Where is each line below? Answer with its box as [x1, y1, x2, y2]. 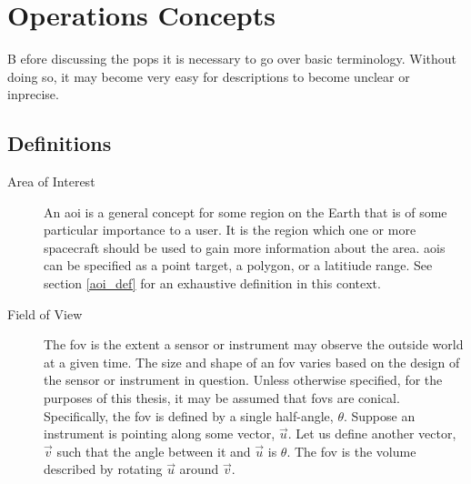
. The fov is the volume [286, 441, 416, 460]
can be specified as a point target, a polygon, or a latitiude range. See [44, 256, 433, 275]
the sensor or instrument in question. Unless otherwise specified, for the [44, 370, 443, 389]
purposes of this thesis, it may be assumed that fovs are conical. [44, 388, 400, 408]
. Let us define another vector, [287, 424, 456, 443]
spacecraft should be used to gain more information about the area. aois [44, 237, 446, 257]
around [179, 459, 219, 479]
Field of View [7, 304, 83, 323]
